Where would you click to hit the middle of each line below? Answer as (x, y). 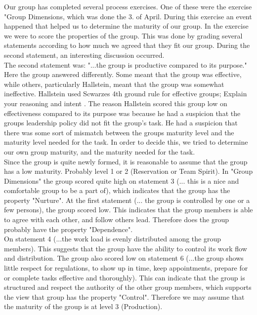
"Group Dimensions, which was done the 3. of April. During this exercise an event (128, 16)
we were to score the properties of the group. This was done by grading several (123, 35)
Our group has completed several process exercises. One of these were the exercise (128, 6)
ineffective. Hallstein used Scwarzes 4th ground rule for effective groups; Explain (126, 94)
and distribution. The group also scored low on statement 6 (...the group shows (124, 258)
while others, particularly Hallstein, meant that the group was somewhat (114, 84)
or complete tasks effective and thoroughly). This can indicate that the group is (125, 277)
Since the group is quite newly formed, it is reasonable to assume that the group (126, 161)
